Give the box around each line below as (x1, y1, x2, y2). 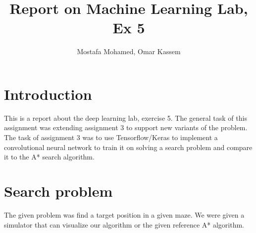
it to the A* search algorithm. (4, 152, 95, 162)
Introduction (4, 83, 92, 104)
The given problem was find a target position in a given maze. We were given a (4, 209, 245, 220)
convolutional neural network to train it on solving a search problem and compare (4, 142, 253, 152)
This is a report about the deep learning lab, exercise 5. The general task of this (4, 112, 247, 123)
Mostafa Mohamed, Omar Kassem (77, 46, 181, 57)
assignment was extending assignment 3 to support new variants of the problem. (4, 122, 248, 133)
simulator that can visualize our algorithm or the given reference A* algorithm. (4, 219, 244, 230)
